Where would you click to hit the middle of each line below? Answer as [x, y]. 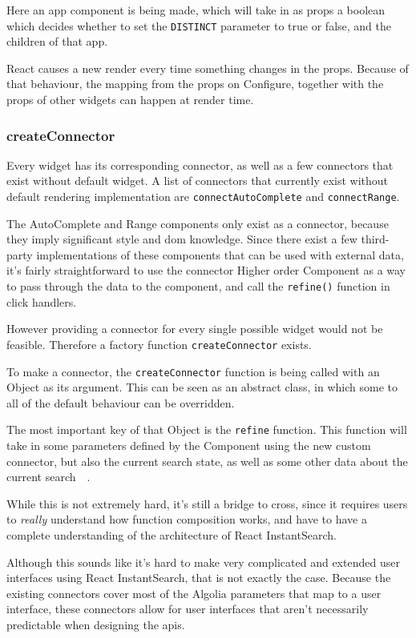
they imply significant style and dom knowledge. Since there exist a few [182, 239]
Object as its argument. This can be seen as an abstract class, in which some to [202, 387]
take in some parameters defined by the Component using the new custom [189, 445]
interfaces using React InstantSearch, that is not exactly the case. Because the [199, 578]
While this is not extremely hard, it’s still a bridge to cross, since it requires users [207, 503]
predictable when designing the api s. [96, 624]
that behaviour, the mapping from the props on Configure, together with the [195, 84]
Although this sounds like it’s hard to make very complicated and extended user [203, 562]
